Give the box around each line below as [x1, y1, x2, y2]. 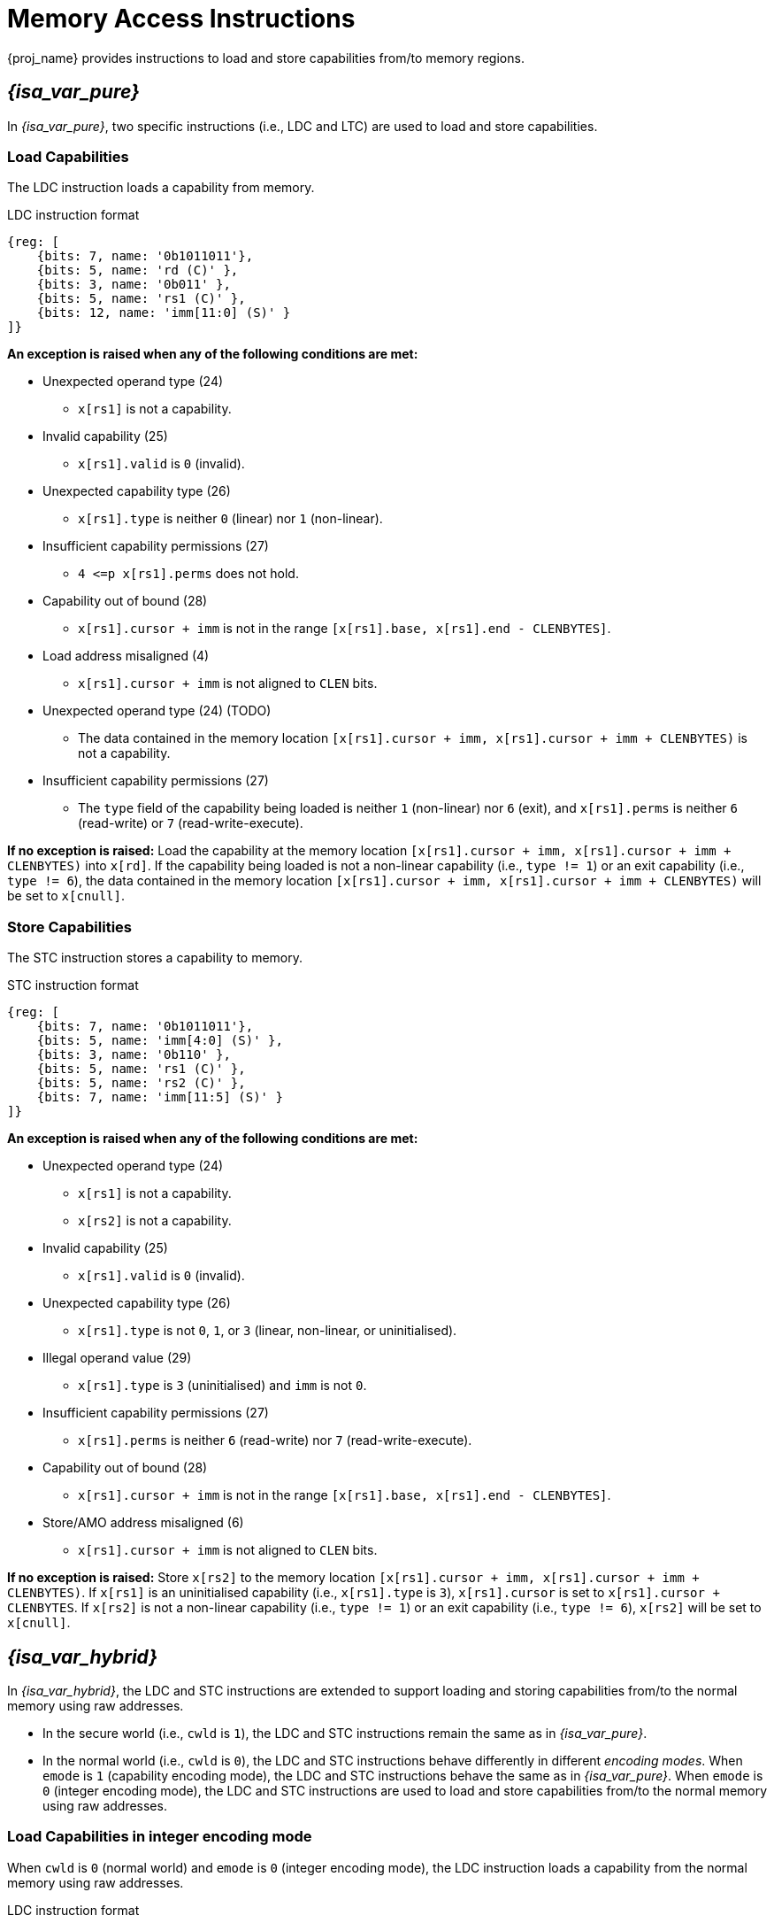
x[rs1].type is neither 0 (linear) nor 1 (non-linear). [78, 511, 383, 527]
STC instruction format [7, 977, 139, 993]
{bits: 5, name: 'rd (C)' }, [36, 263, 239, 278]
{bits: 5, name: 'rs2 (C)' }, [36, 1076, 246, 1091]
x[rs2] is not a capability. [78, 1213, 232, 1229]
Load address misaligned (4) [42, 648, 210, 664]
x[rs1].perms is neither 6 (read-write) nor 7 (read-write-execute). [78, 1433, 472, 1448]
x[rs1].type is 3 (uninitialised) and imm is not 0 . [78, 1378, 367, 1394]
